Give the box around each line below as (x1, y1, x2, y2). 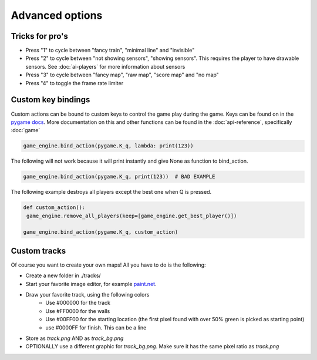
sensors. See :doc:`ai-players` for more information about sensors (25, 63, 186, 70)
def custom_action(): (23, 204, 86, 211)
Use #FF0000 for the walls (45, 307, 110, 314)
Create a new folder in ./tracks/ (25, 272, 101, 279)
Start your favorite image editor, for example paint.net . (25, 280, 157, 287)
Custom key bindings (11, 95, 90, 105)
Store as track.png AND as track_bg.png (25, 335, 124, 342)
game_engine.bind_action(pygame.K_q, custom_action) (23, 229, 178, 235)
